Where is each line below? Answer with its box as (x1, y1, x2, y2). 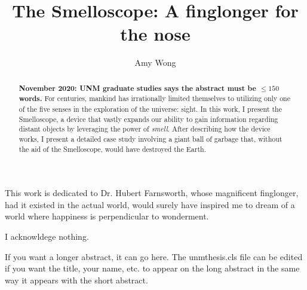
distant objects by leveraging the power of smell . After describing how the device (19, 124, 271, 134)
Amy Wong (134, 56, 176, 69)
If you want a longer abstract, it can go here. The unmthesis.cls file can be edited (5, 250, 303, 262)
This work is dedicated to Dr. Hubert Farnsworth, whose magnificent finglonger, (5, 187, 299, 199)
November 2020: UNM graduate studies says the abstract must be (19, 83, 256, 93)
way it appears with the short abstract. (5, 273, 148, 286)
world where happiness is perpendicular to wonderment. (5, 210, 209, 222)
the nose (120, 22, 191, 46)
